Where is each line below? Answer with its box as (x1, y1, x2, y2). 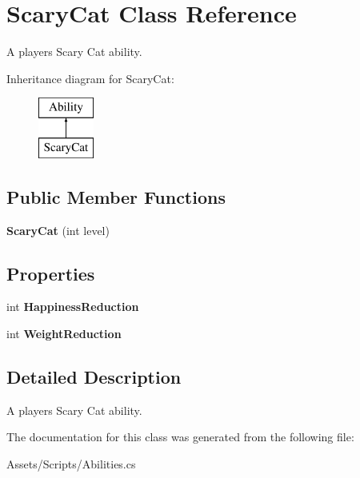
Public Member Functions (6, 184, 226, 209)
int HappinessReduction (6, 298, 139, 315)
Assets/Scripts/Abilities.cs (6, 456, 136, 472)
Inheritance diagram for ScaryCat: (6, 70, 174, 86)
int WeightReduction (6, 325, 122, 342)
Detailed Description (6, 364, 182, 389)
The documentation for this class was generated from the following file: (6, 428, 354, 445)
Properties (6, 261, 95, 285)
